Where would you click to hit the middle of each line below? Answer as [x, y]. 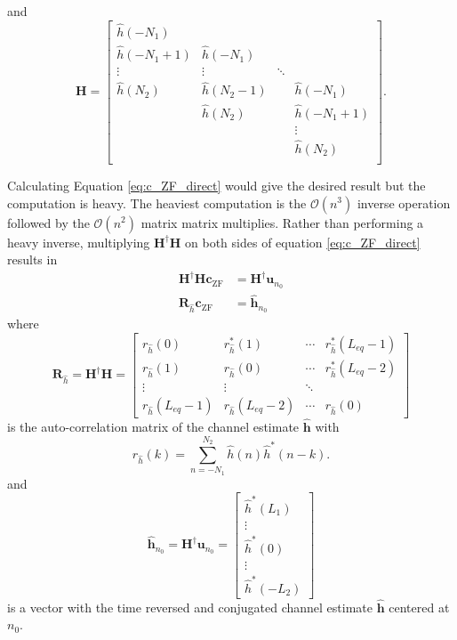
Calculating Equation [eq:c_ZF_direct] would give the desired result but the [216, 185]
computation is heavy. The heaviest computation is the [157, 203]
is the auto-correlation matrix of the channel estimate [153, 427]
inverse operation [404, 203]
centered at [419, 607]
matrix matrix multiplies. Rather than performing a [282, 222]
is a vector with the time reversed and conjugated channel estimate [190, 607]
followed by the [48, 222]
